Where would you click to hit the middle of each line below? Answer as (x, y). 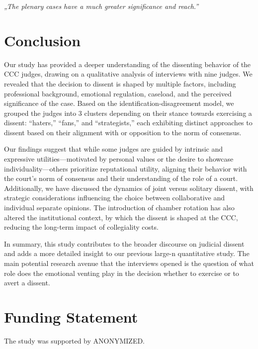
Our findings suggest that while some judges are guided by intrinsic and (114, 149)
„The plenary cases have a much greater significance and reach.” (101, 6)
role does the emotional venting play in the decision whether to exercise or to (122, 273)
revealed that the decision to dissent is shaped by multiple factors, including (120, 83)
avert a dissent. (27, 283)
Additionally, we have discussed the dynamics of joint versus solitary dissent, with (129, 188)
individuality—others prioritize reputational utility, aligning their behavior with (126, 168)
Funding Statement (71, 316)
